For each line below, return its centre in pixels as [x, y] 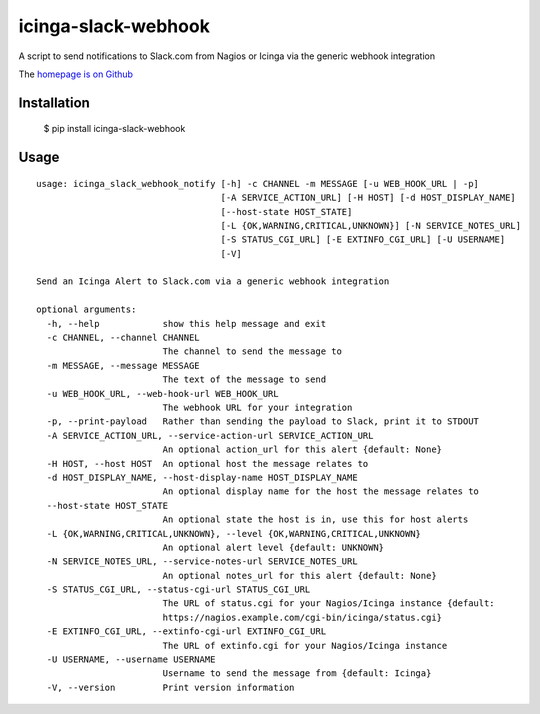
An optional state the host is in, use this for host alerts [315, 519]
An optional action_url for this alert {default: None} [302, 449]
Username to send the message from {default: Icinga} [297, 673]
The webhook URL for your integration [257, 407]
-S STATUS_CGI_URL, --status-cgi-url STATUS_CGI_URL [178, 589]
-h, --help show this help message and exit [186, 323]
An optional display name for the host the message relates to [321, 491]
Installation [54, 102]
